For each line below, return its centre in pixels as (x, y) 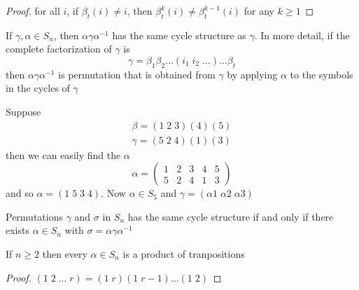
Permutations (34, 216)
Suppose (23, 111)
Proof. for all (33, 11)
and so (20, 193)
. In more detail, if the (302, 35)
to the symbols (322, 74)
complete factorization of (59, 49)
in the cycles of (38, 88)
